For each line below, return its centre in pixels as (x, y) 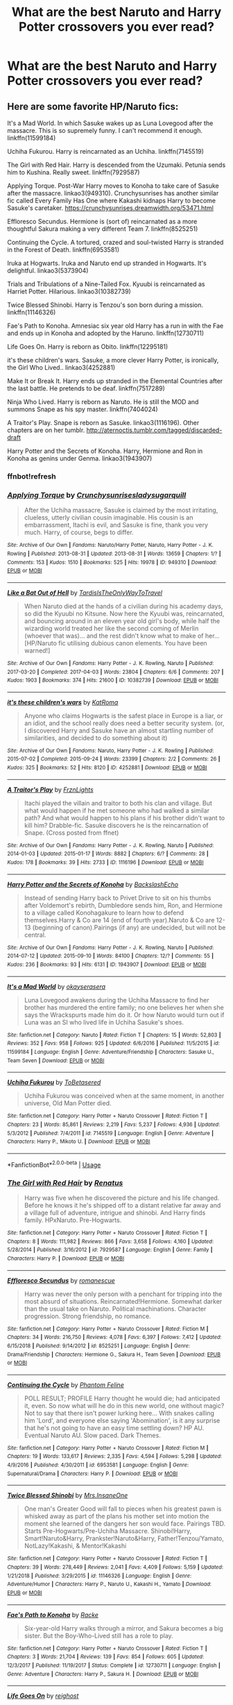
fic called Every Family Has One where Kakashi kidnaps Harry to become (112, 200)
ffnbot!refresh (32, 476)
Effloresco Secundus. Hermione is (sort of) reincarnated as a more (102, 221)
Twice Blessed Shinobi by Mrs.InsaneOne (68, 1496)
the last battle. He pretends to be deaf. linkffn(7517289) (86, 388)
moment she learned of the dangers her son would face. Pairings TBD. (125, 1523)
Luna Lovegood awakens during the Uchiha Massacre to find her (116, 1000)
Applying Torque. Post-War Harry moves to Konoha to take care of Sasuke (113, 186)
